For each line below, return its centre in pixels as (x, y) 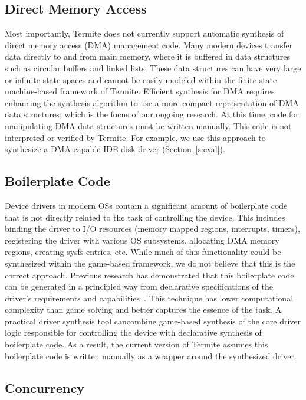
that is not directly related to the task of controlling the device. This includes (145, 217)
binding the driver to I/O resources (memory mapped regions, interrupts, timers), (152, 229)
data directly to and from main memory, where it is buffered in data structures (147, 56)
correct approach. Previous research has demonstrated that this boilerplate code (149, 275)
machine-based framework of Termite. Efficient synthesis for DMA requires (140, 91)
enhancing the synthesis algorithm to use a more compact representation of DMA (152, 102)
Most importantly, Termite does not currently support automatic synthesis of (144, 33)
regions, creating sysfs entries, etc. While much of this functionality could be (143, 252)
